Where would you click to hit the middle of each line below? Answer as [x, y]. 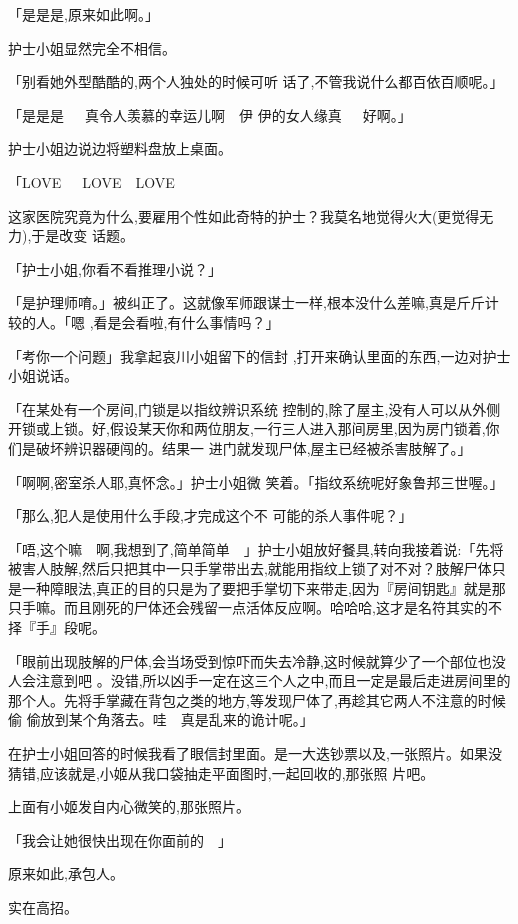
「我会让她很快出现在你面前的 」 [120, 839]
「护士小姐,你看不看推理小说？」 [115, 268]
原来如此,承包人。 [66, 873]
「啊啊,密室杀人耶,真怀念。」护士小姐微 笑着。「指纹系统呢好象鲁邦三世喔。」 [256, 481]
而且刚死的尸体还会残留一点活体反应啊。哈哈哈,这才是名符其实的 [275, 607]
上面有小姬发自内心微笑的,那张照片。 [129, 806]
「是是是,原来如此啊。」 [83, 14]
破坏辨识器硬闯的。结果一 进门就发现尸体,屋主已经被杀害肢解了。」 [253, 447]
